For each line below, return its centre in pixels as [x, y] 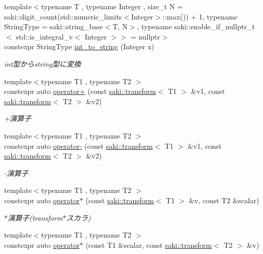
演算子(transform [35, 217]
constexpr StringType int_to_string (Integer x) [79, 46]
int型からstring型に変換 [43, 63]
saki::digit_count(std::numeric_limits [63, 16]
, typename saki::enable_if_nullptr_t [196, 26]
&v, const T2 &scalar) [224, 200]
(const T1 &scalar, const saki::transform [149, 245]
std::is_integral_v [44, 36]
